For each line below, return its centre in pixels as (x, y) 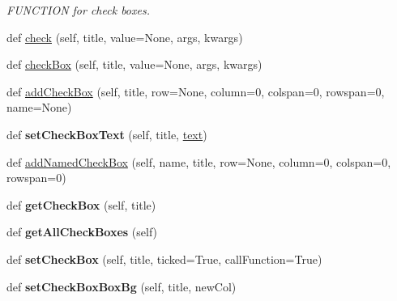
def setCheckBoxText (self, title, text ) (107, 134)
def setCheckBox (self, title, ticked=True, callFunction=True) (164, 259)
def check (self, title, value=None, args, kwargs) (125, 37)
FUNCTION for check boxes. (78, 10)
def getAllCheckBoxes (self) (82, 232)
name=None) (39, 107)
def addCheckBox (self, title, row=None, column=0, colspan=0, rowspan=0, (196, 91)
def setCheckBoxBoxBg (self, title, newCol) (122, 286)
